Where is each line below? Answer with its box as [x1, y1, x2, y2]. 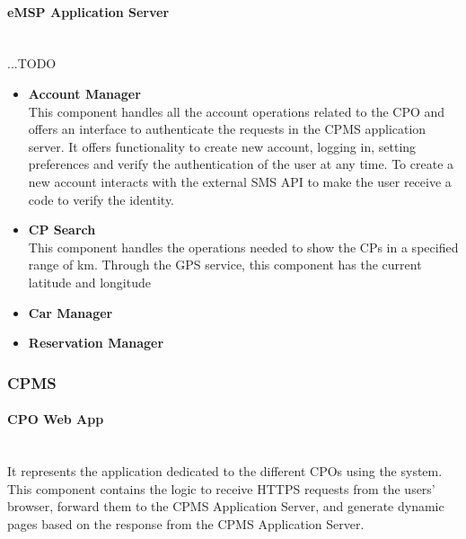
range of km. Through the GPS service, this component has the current [28, 255, 422, 274]
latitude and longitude [28, 272, 151, 291]
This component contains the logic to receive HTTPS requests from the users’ [7, 479, 435, 498]
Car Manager [28, 303, 113, 322]
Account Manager [28, 84, 141, 102]
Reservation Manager [28, 333, 164, 352]
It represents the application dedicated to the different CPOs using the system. [7, 461, 443, 480]
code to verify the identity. [28, 190, 175, 208]
